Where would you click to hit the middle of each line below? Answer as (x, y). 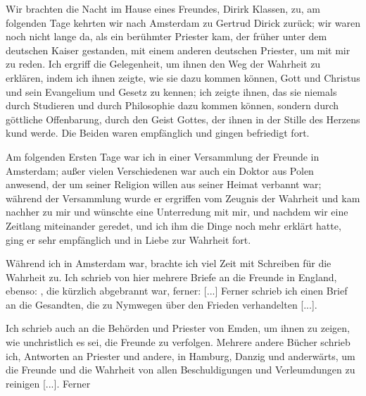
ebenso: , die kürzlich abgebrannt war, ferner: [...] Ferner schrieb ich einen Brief (177, 291)
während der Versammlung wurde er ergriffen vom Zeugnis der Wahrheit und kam (183, 198)
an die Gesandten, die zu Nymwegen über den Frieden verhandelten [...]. (162, 304)
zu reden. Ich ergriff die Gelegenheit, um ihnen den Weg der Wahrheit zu (163, 64)
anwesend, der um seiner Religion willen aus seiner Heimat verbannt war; (164, 184)
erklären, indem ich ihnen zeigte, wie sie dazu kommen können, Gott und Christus (183, 77)
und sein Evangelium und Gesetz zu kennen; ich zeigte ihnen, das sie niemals (171, 91)
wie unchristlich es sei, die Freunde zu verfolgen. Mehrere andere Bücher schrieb (178, 342)
